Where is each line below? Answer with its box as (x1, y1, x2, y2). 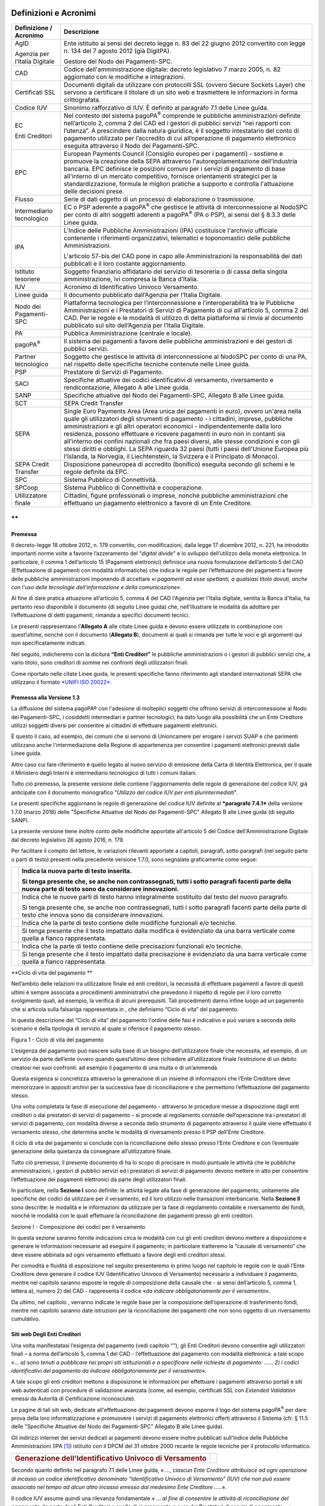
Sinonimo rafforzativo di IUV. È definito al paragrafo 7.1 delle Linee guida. (63, 103, 269, 111)
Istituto (14, 267, 34, 275)
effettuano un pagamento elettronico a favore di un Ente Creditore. (63, 499, 252, 507)
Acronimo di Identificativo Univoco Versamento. (63, 283, 199, 291)
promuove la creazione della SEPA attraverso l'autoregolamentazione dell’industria (63, 157, 298, 165)
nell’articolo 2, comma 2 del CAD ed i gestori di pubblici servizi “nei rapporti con (63, 119, 291, 127)
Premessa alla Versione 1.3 (11, 693, 80, 701)
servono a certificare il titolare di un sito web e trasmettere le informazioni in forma (63, 88, 298, 96)
